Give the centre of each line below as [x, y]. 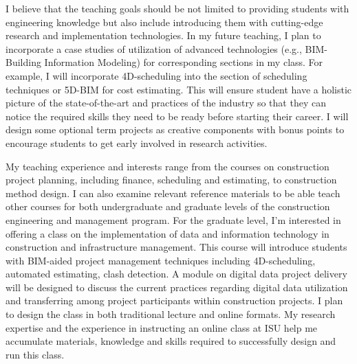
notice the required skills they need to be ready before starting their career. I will [177, 116]
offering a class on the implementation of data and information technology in [167, 233]
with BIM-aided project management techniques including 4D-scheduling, [161, 260]
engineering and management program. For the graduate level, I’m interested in [173, 219]
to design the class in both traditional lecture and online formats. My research [171, 314]
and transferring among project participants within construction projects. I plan [174, 300]
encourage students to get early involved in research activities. [137, 143]
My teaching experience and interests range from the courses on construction [167, 166]
